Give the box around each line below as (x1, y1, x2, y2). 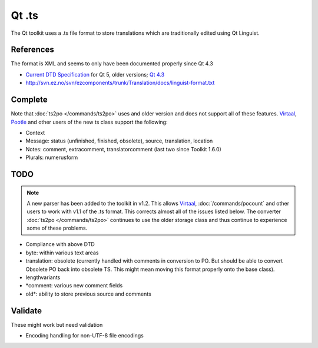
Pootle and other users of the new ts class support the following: (11, 118, 168, 125)
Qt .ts (11, 9, 38, 22)
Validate (11, 306, 42, 316)
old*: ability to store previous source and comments (25, 290, 151, 297)
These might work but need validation (11, 321, 103, 328)
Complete (11, 95, 48, 105)
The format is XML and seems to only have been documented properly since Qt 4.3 (11, 60, 213, 67)
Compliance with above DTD (25, 241, 95, 248)
